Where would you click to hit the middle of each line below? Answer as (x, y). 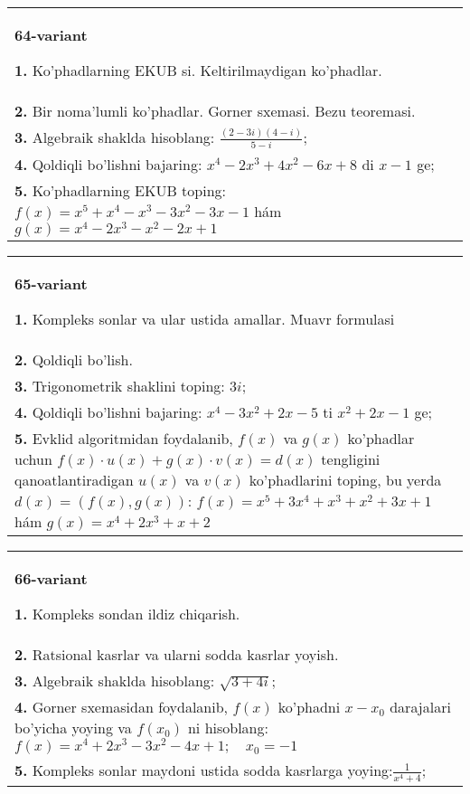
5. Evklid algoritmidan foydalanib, (124, 439)
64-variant (51, 35)
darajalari (420, 707)
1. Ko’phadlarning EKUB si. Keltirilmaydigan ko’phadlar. (198, 70)
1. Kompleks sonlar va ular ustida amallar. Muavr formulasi (205, 319)
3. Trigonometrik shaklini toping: (120, 386)
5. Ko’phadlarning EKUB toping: (120, 190)
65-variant (51, 284)
